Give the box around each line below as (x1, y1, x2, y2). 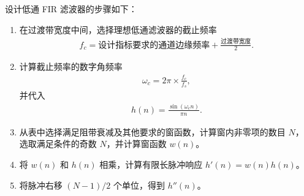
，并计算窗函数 (106, 137, 167, 150)
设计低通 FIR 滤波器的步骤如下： (5, 2, 137, 15)
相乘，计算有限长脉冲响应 (99, 157, 203, 170)
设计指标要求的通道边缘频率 (98, 40, 210, 50)
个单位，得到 (113, 178, 165, 191)
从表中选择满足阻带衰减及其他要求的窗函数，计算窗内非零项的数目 (19, 125, 286, 138)
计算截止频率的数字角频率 (19, 60, 123, 73)
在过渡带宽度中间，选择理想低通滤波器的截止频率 (19, 23, 217, 36)
